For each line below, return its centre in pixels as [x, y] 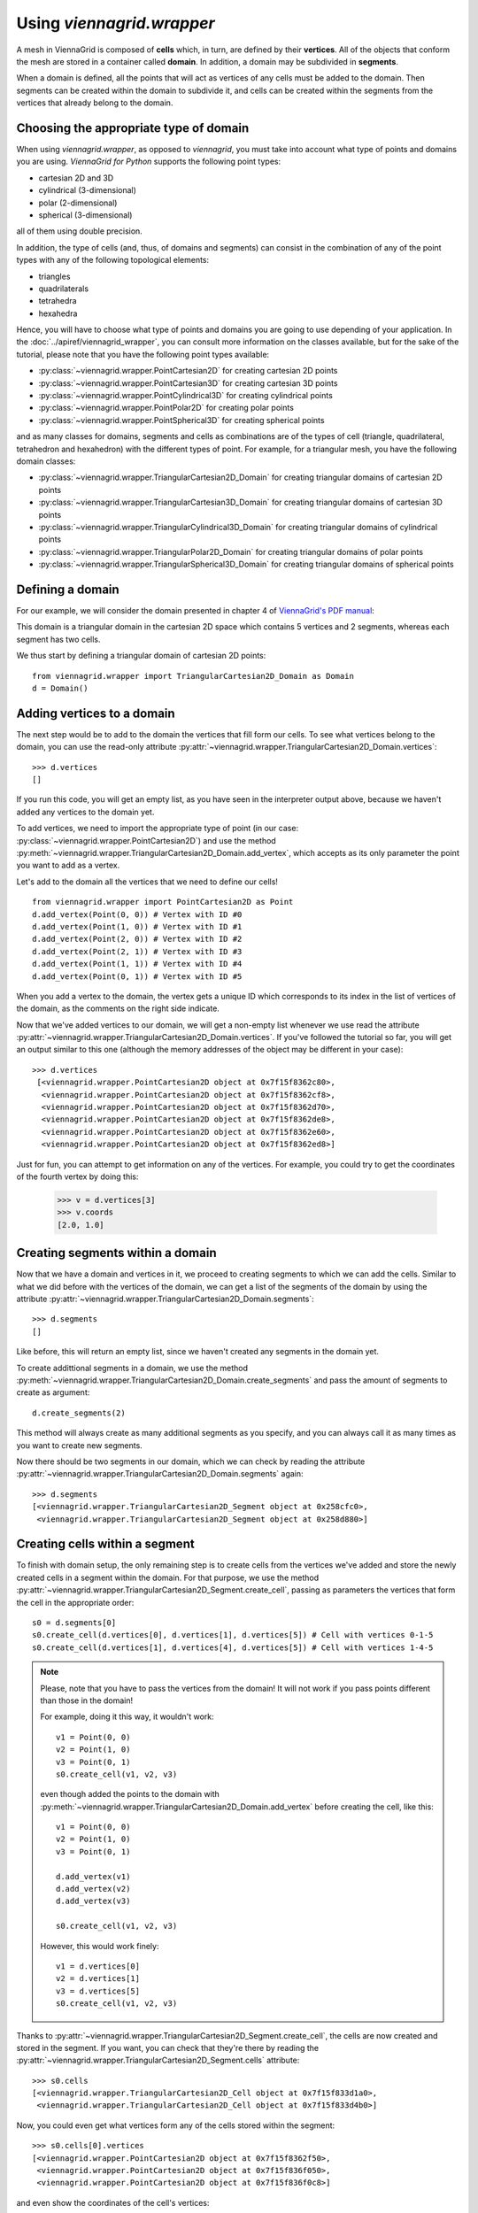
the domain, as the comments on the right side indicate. [118, 1008]
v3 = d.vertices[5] [98, 1991]
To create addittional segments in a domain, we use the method [132, 1368]
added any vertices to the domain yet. [85, 812]
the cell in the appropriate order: [75, 1602]
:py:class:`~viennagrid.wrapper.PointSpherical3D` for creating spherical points [181, 420]
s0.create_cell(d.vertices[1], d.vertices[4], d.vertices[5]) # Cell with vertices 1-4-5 [233, 1647]
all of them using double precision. [80, 231]
